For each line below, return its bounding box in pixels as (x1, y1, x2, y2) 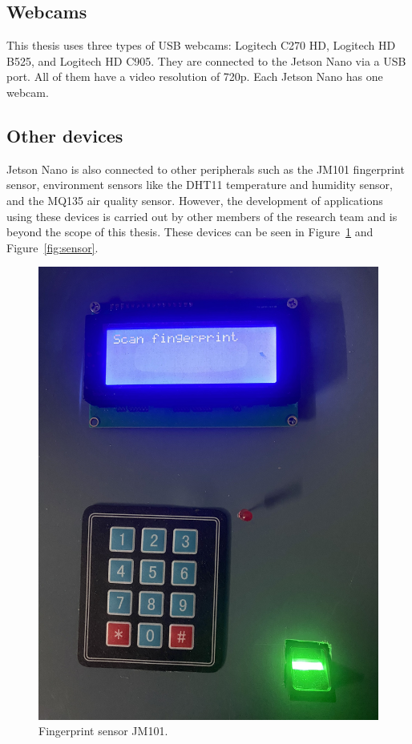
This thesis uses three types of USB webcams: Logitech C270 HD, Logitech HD (6, 37, 396, 54)
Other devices (6, 123, 123, 147)
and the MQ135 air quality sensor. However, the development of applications (6, 191, 383, 208)
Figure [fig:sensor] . (6, 239, 99, 255)
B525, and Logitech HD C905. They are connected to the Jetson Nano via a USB (6, 52, 406, 69)
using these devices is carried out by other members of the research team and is (6, 207, 398, 224)
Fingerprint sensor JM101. (38, 722, 168, 739)
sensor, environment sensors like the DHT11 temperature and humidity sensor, (6, 176, 394, 193)
